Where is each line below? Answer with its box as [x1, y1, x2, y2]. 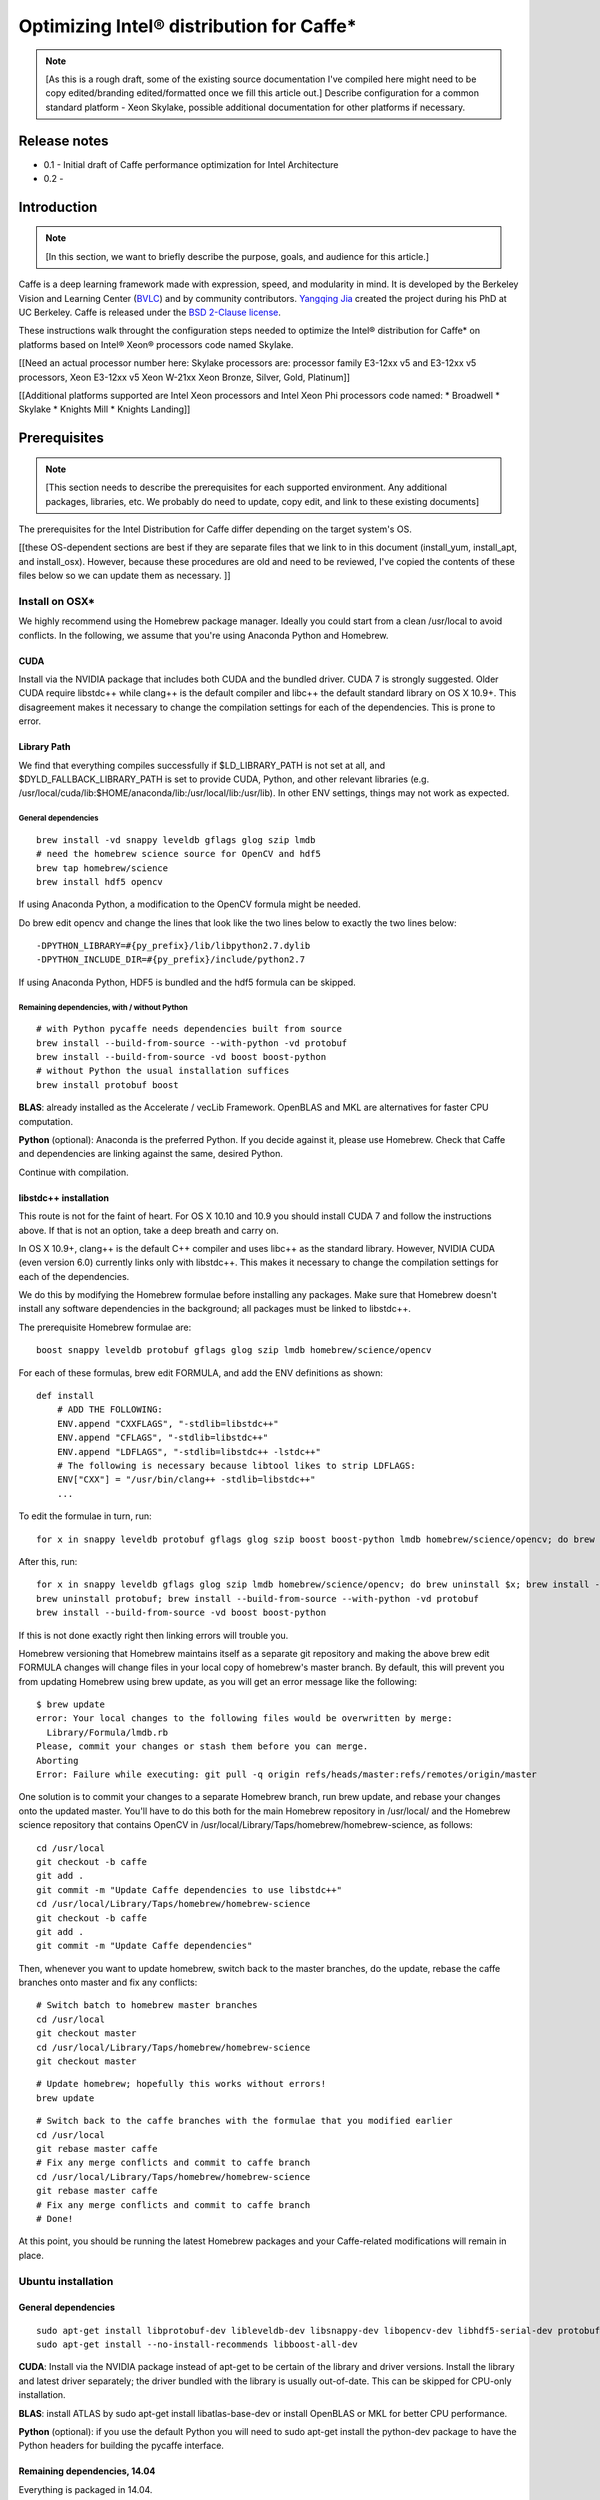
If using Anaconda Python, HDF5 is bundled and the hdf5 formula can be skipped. [18, 976, 357, 988]
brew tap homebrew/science [36, 862, 169, 874]
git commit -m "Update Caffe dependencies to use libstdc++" [36, 1884, 342, 1895]
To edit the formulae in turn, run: [18, 1510, 152, 1522]
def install [36, 1390, 95, 1402]
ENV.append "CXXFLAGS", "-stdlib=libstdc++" [56, 1418, 279, 1429]
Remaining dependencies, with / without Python [18, 1002, 189, 1012]
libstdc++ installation [18, 1191, 110, 1204]
